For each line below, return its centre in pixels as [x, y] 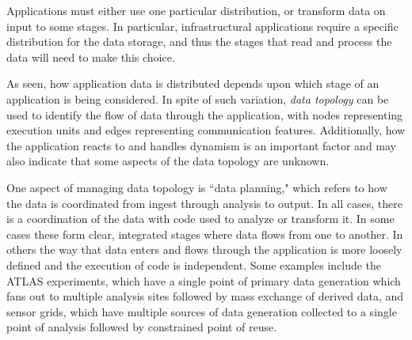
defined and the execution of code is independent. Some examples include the [194, 264]
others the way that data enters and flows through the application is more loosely [204, 249]
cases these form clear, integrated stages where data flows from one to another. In [205, 234]
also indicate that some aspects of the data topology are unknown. [168, 161]
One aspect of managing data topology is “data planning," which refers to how [197, 187]
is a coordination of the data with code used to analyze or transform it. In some [200, 219]
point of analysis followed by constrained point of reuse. [142, 327]
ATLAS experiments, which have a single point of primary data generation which [204, 280]
